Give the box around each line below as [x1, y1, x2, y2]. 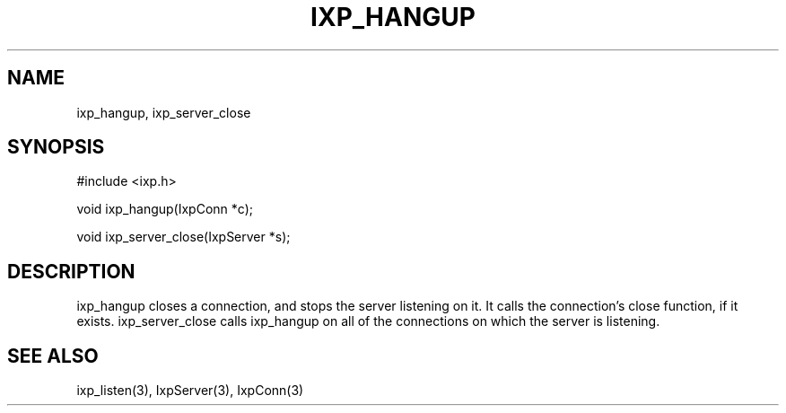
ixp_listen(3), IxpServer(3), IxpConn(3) [76, 382, 304, 399]
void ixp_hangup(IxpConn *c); [76, 201, 253, 217]
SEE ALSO [7, 344, 99, 367]
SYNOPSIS [7, 136, 105, 159]
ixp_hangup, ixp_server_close [76, 104, 251, 120]
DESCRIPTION [7, 259, 135, 283]
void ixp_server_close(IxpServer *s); [76, 229, 291, 245]
